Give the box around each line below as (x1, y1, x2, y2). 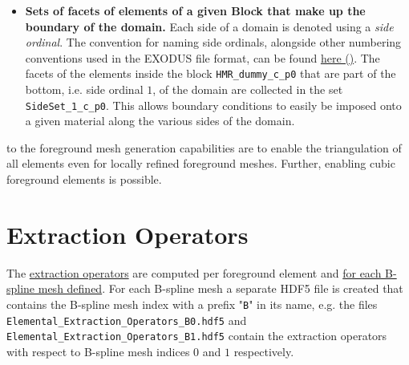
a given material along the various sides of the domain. (25, 112, 295, 129)
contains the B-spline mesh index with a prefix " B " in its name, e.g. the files (6, 295, 378, 312)
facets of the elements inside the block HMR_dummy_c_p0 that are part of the (25, 65, 396, 82)
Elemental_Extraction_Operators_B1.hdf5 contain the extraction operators (6, 327, 387, 344)
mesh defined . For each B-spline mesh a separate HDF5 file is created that (38, 280, 403, 297)
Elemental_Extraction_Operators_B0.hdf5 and (6, 311, 247, 328)
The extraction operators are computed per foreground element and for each (6, 264, 382, 281)
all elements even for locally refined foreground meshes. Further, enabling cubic (6, 155, 395, 172)
